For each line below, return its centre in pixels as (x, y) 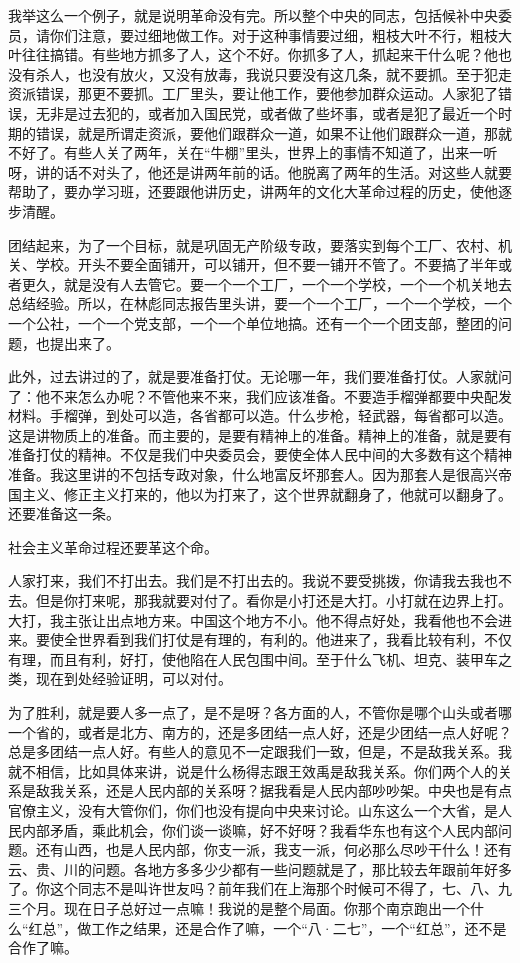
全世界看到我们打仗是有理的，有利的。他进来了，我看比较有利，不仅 (287, 639)
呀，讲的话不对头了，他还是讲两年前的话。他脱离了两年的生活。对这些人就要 (260, 171)
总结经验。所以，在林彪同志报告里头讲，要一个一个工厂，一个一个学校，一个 (260, 303)
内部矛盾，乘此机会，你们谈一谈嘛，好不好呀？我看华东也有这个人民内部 (259, 829)
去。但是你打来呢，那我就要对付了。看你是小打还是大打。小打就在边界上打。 (260, 600)
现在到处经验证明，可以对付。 (133, 678)
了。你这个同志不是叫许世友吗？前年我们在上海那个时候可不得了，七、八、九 (260, 888)
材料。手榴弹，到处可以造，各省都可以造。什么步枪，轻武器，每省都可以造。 (260, 415)
